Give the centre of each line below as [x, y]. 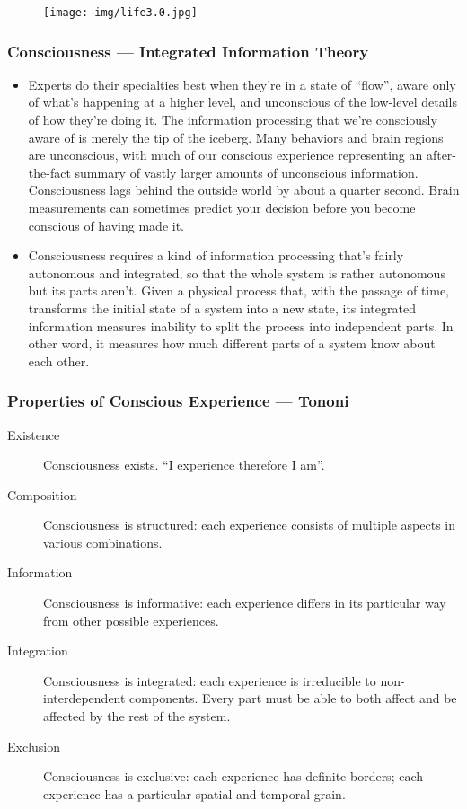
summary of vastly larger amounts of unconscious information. [247, 172]
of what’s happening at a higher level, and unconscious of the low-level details [242, 102]
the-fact [49, 172]
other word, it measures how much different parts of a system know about [232, 343]
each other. [59, 361]
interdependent [84, 698]
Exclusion [34, 746]
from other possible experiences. [131, 620]
